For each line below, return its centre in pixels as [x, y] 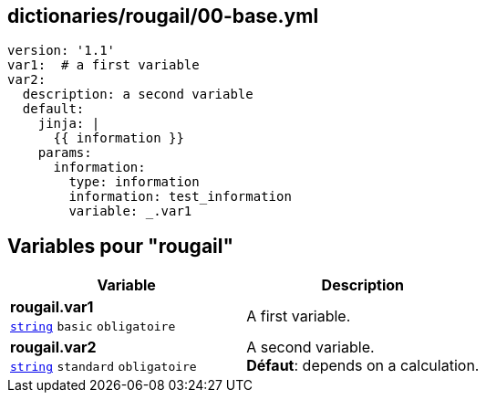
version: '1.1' [62, 51]
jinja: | [69, 124]
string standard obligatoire [103, 367]
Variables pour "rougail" [121, 246]
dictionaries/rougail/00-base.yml [163, 16]
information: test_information [180, 197]
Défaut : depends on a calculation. [363, 366]
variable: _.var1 [130, 211]
